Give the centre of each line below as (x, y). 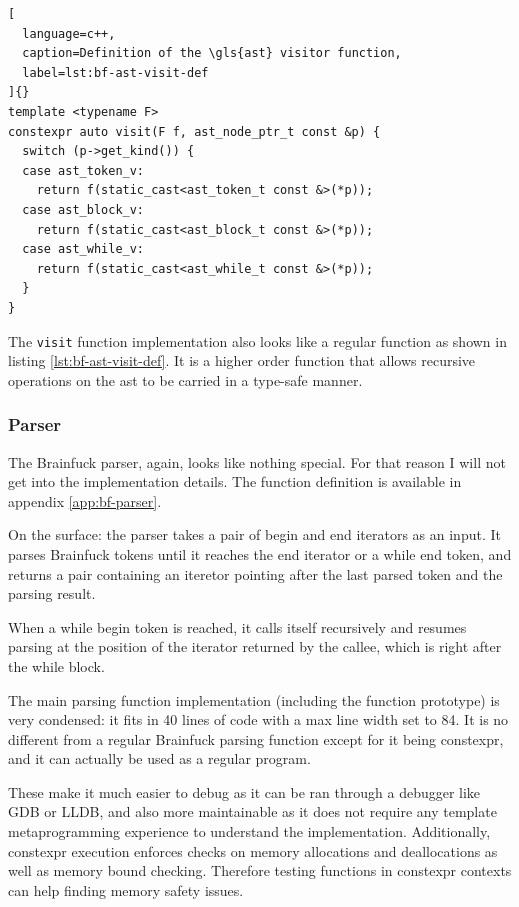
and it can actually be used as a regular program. (159, 758)
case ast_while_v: (83, 249)
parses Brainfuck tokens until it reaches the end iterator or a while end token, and (260, 553)
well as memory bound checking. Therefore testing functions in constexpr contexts (260, 870)
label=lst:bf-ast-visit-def (115, 72)
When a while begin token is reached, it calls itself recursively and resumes (237, 626)
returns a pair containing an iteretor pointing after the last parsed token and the (255, 573)
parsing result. (52, 593)
